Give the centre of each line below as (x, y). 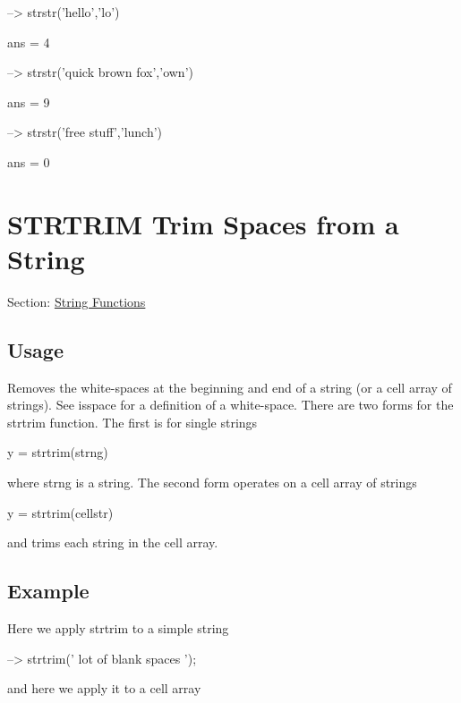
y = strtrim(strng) (58, 452)
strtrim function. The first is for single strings (132, 422)
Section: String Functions (77, 301)
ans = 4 (29, 42)
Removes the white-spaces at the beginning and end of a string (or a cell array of (230, 387)
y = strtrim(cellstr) (60, 512)
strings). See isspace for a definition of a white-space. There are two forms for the (230, 405)
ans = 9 (29, 102)
